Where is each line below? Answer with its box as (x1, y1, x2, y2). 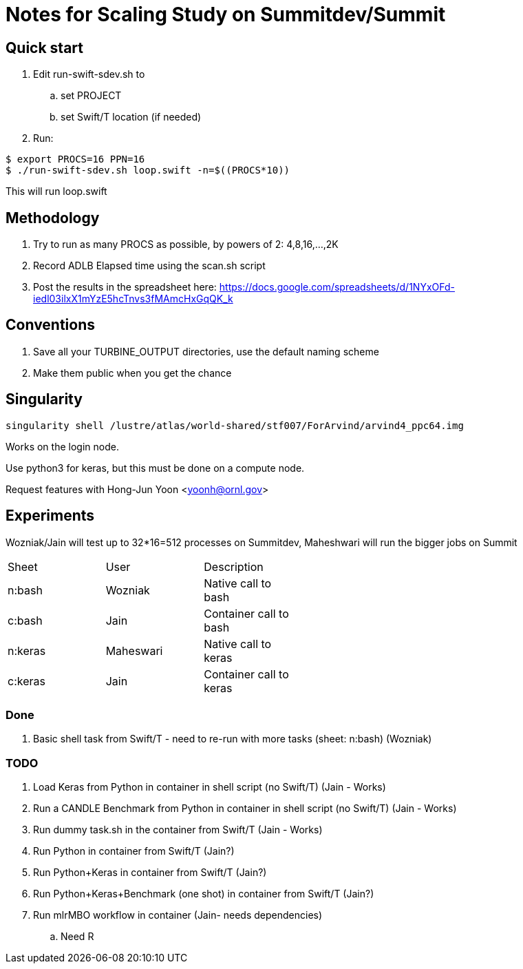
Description (204, 559, 264, 574)
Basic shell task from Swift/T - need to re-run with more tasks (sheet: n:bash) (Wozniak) (33, 733, 432, 745)
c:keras (8, 674, 45, 688)
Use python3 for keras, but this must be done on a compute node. (6, 461, 305, 474)
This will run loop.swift (6, 185, 107, 198)
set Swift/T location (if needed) (61, 111, 202, 123)
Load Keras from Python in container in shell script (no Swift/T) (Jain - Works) (33, 781, 386, 793)
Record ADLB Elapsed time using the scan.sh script (33, 260, 266, 272)
